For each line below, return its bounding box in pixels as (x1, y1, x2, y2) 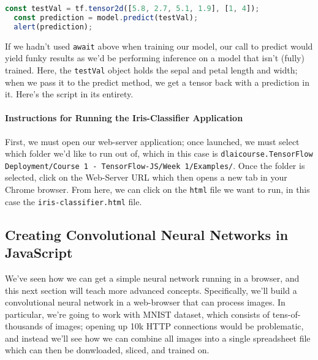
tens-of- (272, 307, 301, 320)
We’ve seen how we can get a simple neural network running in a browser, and (5, 271, 300, 284)
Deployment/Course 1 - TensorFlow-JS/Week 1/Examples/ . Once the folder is (5, 159, 305, 171)
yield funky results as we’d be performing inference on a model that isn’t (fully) (5, 51, 305, 64)
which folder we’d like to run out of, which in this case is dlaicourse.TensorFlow (5, 147, 313, 160)
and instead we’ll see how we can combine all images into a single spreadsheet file (5, 331, 311, 344)
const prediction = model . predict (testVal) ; (13, 13, 199, 22)
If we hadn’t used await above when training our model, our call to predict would (5, 39, 313, 52)
